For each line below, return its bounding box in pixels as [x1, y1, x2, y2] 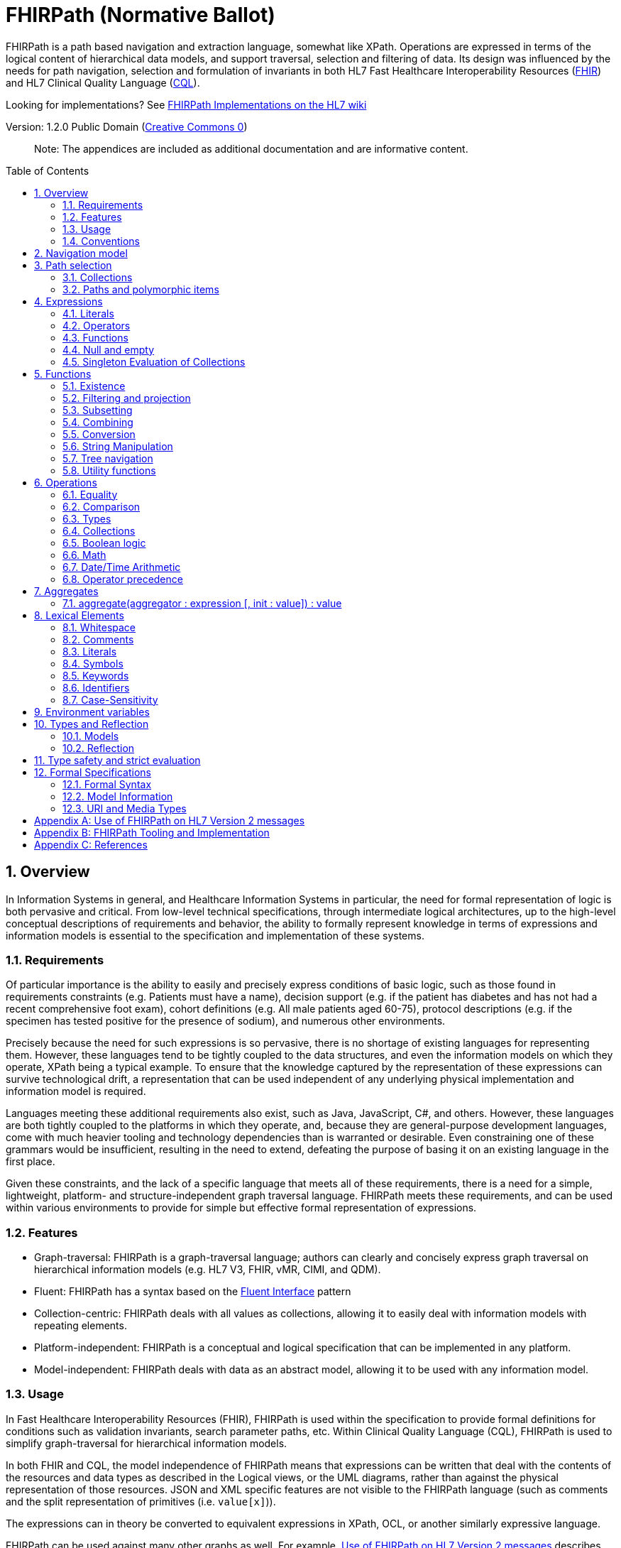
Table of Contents [6, 164, 89, 177]
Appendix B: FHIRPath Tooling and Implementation [34, 826, 270, 839]
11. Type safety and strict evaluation [34, 753, 201, 766]
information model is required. [6, 1085, 146, 1098]
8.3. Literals [62, 645, 117, 658]
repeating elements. [34, 1319, 127, 1332]
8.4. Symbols [62, 657, 123, 670]
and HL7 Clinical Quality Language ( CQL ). [6, 76, 200, 89]
